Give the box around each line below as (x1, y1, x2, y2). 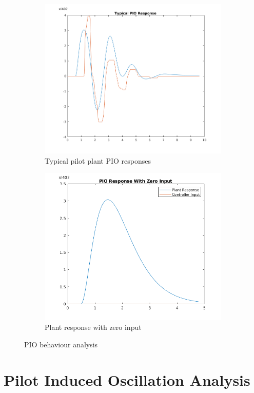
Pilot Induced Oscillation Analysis (4, 369, 250, 390)
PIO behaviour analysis (24, 339, 98, 350)
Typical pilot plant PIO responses (45, 155, 151, 166)
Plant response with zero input (45, 322, 142, 332)
